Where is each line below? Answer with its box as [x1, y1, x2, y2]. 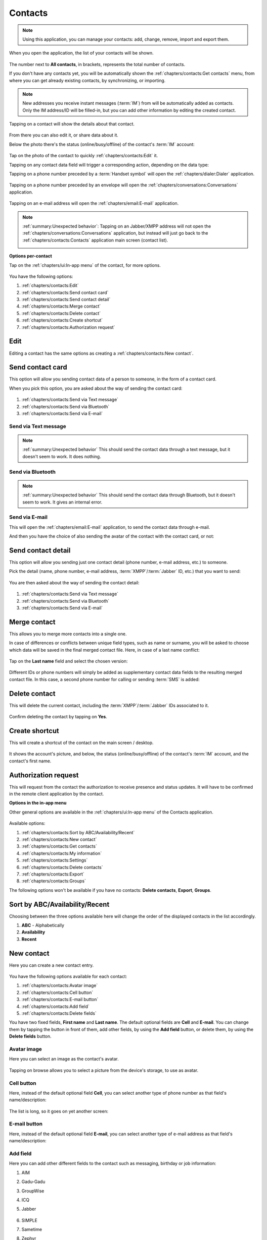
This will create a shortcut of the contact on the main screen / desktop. [9, 740, 154, 745]
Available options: [9, 820, 45, 826]
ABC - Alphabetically [21, 923, 64, 929]
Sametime [21, 1227, 42, 1233]
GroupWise [21, 1188, 44, 1194]
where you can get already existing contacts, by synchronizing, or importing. [9, 77, 166, 83]
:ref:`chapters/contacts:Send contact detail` [21, 297, 111, 303]
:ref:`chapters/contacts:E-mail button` [21, 996, 98, 1002]
